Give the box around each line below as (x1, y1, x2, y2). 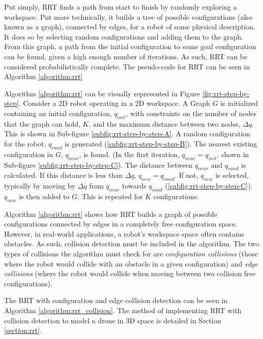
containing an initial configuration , (4, 107, 112, 118)
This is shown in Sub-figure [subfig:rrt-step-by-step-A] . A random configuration (4, 128, 250, 139)
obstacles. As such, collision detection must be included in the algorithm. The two (4, 238, 259, 249)
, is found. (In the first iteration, (79, 148, 180, 159)
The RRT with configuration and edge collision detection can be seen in (4, 295, 228, 306)
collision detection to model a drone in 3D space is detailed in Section (4, 315, 221, 325)
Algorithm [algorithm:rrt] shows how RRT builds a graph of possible (4, 208, 217, 219)
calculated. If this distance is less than (4, 170, 123, 180)
